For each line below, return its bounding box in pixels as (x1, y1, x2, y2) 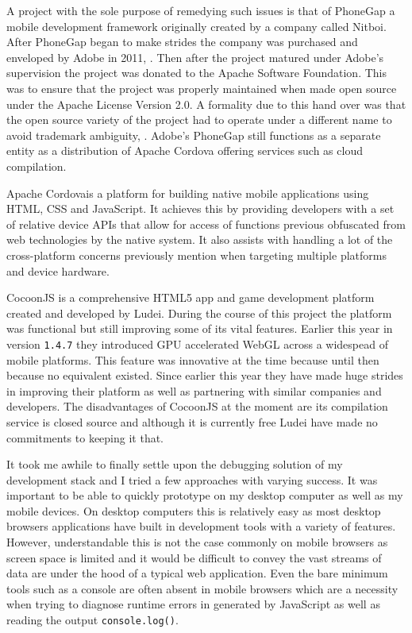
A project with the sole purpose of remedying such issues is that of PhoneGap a (6, 2, 395, 18)
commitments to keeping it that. (6, 429, 164, 446)
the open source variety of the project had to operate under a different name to (6, 111, 392, 128)
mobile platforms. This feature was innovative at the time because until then (6, 351, 379, 368)
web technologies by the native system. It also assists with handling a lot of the (6, 231, 393, 248)
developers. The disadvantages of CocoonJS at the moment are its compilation (6, 398, 388, 415)
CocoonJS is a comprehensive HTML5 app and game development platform (6, 289, 375, 306)
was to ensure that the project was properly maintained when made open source (6, 79, 397, 96)
